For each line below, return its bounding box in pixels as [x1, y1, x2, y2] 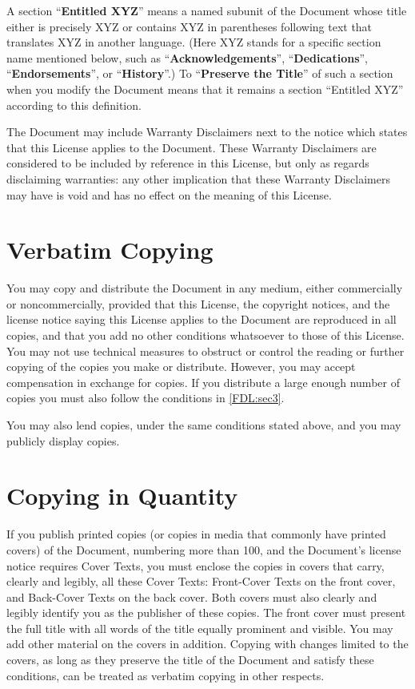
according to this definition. [6, 96, 142, 113]
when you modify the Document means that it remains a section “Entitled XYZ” [6, 80, 404, 97]
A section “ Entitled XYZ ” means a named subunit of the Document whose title [6, 2, 407, 18]
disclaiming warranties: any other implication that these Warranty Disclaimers [6, 170, 390, 187]
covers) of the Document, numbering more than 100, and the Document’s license [6, 541, 401, 558]
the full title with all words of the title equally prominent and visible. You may [6, 619, 393, 636]
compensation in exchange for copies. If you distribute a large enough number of [6, 373, 400, 390]
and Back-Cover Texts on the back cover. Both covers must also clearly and [6, 588, 377, 605]
